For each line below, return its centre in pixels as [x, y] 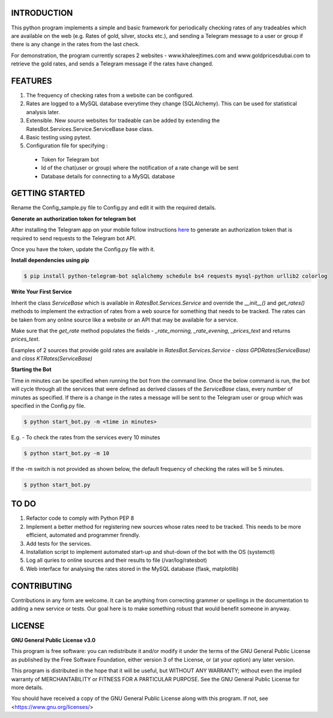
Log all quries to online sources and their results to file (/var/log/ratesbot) [116, 560]
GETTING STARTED [48, 193]
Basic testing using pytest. [59, 137]
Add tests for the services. [59, 543]
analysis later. [43, 112]
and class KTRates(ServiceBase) [52, 359]
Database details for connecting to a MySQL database [108, 176]
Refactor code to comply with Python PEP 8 [80, 518]
